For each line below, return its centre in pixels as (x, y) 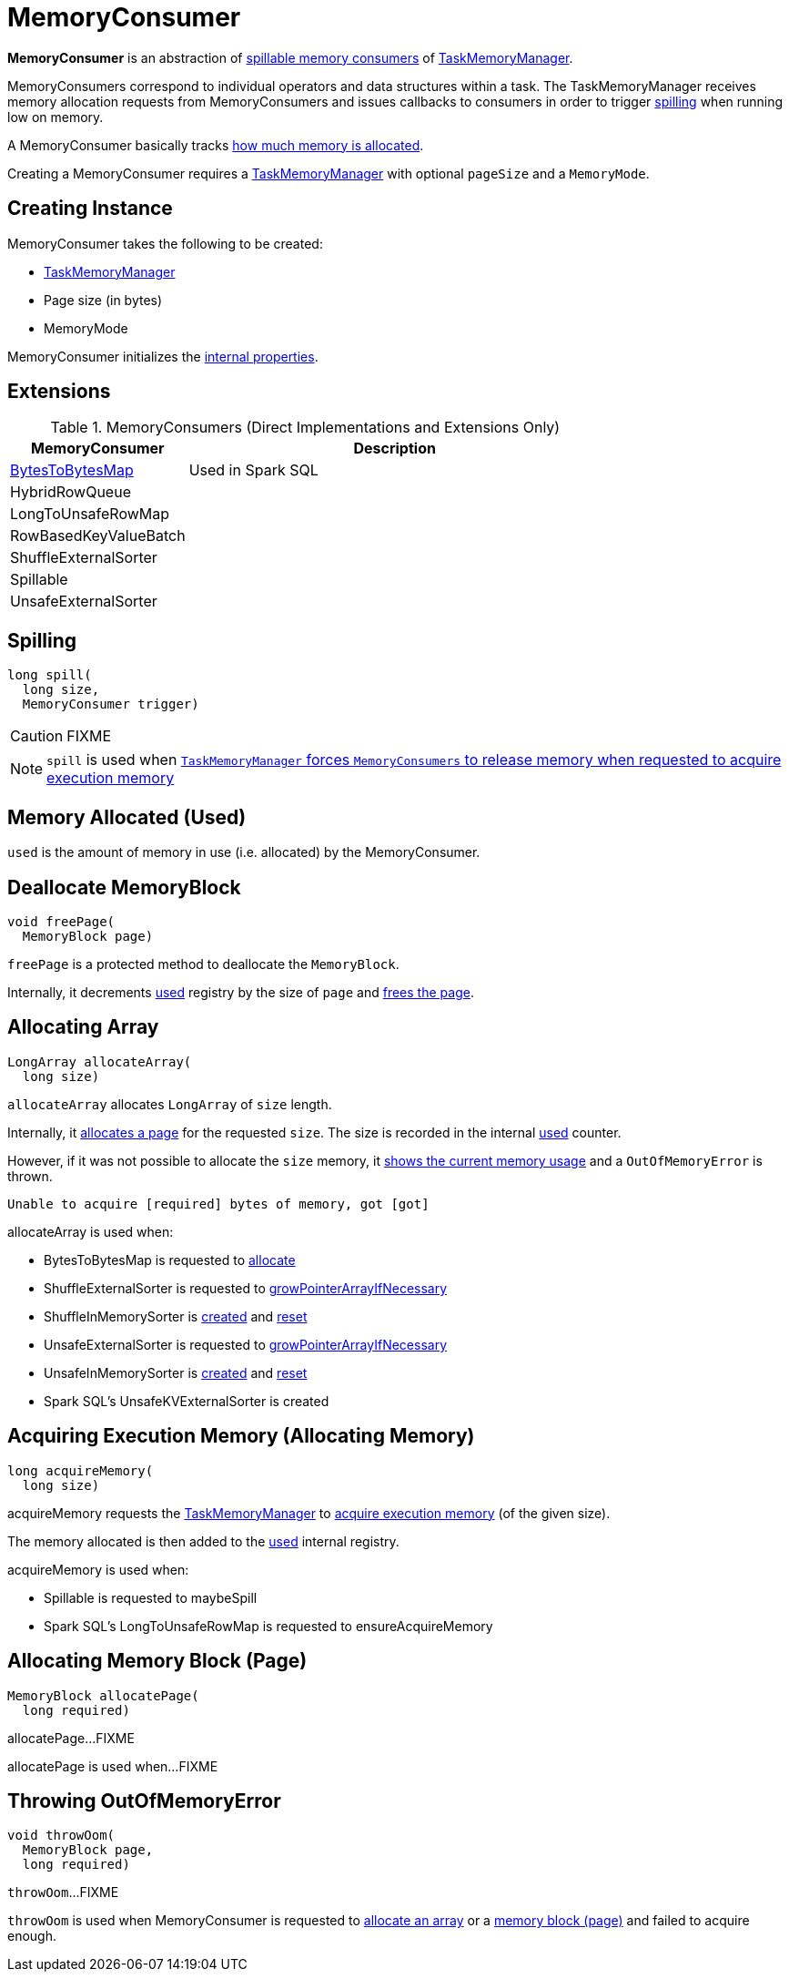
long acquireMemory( (81, 1470)
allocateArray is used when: (91, 1231)
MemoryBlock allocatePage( (103, 1695)
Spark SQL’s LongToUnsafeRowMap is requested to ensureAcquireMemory (268, 1626)
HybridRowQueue (71, 492)
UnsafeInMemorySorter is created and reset (176, 1372)
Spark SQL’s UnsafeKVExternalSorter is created (187, 1401)
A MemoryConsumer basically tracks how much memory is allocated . (216, 145)
